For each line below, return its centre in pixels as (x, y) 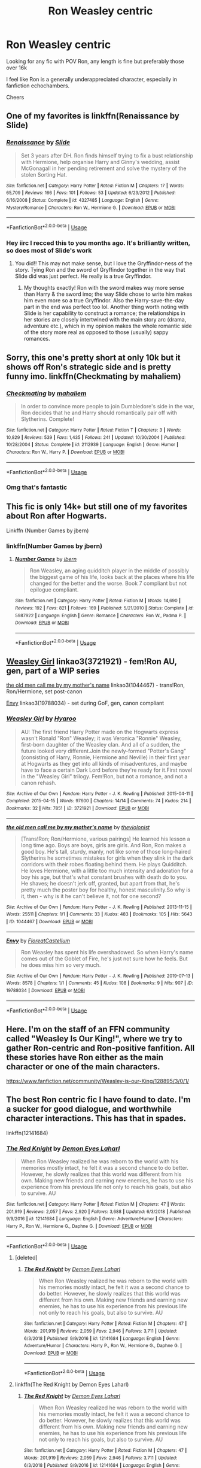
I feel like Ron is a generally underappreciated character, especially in (92, 79)
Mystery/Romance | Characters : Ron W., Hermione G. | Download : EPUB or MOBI (91, 208)
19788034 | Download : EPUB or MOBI (46, 990)
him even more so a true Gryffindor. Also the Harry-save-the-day (104, 301)
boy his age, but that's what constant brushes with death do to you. (104, 877)
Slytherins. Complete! (48, 419)
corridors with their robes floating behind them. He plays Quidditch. (104, 864)
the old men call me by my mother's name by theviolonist (78, 827)
